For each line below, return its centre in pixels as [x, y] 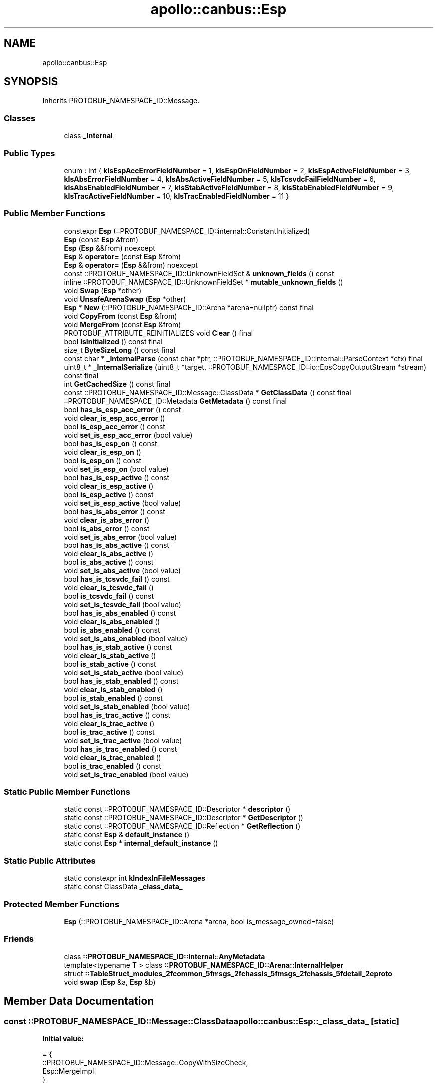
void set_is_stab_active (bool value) [124, 672]
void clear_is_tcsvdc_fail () [109, 587]
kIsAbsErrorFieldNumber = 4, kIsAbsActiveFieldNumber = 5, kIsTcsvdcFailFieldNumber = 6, [220, 179]
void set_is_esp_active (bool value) [122, 503]
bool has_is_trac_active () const [117, 715]
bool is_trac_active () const [109, 732]
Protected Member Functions [62, 904]
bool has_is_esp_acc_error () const [122, 409]
